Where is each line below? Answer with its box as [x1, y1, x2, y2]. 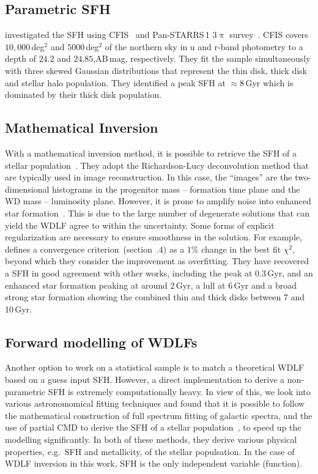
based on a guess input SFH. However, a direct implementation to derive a [5, 373, 285, 386]
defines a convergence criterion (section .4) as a [5, 242, 185, 255]
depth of [5, 52, 36, 65]
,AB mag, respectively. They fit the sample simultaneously [93, 52, 311, 65]
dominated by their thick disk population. [5, 88, 162, 101]
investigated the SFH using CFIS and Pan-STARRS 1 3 [5, 28, 217, 41]
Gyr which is [245, 76, 294, 89]
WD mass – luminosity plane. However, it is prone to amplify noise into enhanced [5, 194, 311, 207]
